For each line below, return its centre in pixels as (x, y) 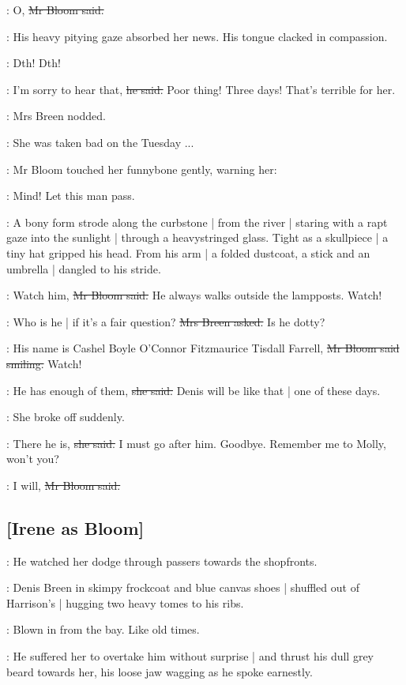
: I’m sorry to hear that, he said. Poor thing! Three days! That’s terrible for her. (201, 89)
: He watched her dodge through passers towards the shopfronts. (162, 561)
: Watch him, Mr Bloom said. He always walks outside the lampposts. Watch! (194, 295)
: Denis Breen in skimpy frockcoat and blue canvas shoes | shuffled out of (183, 587)
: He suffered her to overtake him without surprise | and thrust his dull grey (190, 656)
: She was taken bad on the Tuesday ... (100, 142)
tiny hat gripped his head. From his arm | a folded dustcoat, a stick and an (188, 252)
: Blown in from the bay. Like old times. (103, 629)
